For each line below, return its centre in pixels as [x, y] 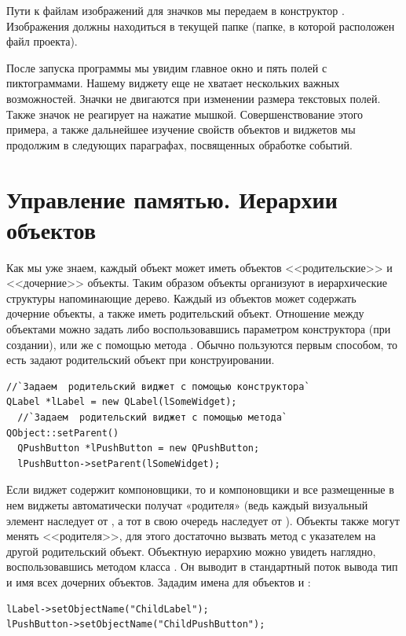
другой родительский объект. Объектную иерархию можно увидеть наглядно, [191, 551]
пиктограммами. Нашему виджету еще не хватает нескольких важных [173, 83]
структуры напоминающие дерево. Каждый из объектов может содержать [181, 298]
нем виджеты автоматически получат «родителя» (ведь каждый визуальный [187, 504]
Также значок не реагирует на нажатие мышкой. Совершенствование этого [185, 114]
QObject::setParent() [63, 433]
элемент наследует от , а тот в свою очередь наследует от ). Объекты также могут [203, 520]
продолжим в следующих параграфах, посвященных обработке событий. [179, 144]
